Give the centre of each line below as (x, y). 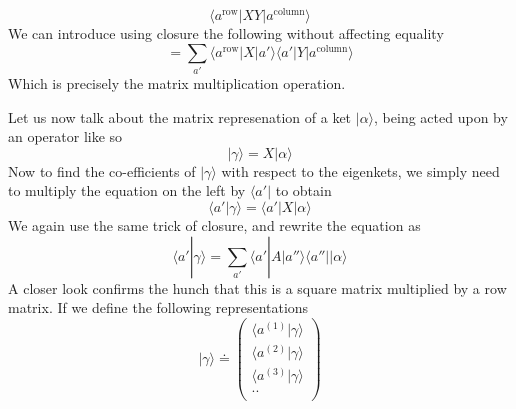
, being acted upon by (441, 116)
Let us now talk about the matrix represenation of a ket (180, 116)
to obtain (303, 190)
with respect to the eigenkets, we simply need (360, 170)
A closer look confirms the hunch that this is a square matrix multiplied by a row (257, 287)
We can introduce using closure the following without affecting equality (226, 33)
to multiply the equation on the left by (127, 190)
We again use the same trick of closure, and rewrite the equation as (214, 224)
